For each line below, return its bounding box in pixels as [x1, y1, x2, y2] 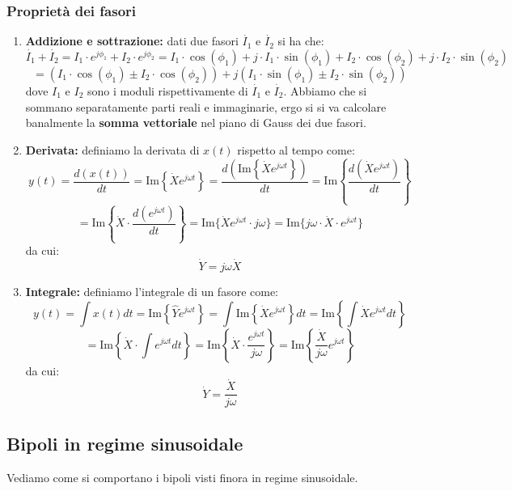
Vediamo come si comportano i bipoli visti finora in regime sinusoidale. [6, 468, 358, 485]
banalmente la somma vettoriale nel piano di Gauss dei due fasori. [25, 114, 366, 131]
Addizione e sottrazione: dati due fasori [25, 32, 239, 49]
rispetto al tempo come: [237, 141, 355, 158]
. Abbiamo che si [283, 83, 367, 99]
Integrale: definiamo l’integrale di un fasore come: [25, 282, 279, 299]
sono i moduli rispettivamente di [87, 83, 248, 99]
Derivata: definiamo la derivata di [25, 141, 200, 158]
